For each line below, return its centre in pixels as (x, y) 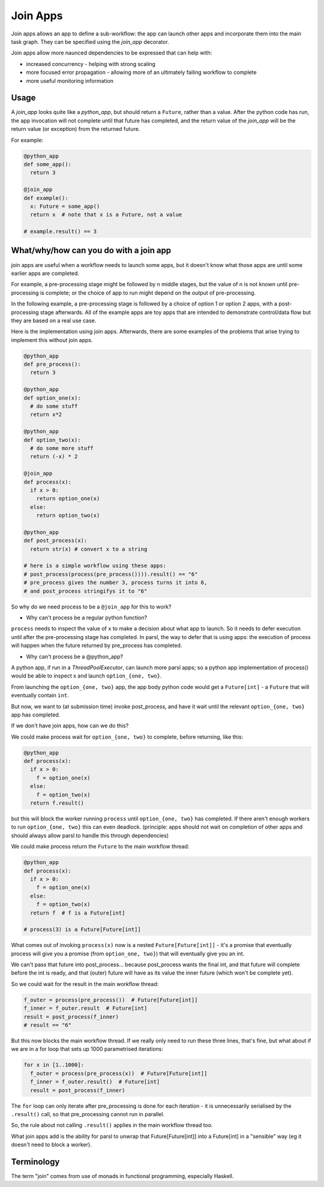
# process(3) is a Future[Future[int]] (82, 930)
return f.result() (57, 803)
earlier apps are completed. (45, 273)
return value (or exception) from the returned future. (76, 129)
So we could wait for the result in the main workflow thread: (85, 984)
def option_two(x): (52, 440)
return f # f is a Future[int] (78, 913)
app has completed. (36, 715)
